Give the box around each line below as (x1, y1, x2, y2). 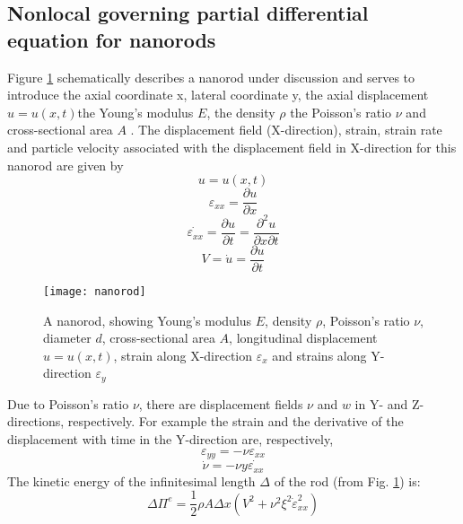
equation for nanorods (7, 25, 216, 53)
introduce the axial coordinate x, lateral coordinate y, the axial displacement (7, 85, 429, 104)
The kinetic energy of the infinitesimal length (7, 471, 256, 490)
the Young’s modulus (77, 102, 194, 121)
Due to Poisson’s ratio (7, 394, 129, 413)
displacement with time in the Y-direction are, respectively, (7, 429, 334, 448)
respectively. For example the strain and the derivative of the (67, 412, 404, 431)
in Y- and (354, 394, 408, 413)
